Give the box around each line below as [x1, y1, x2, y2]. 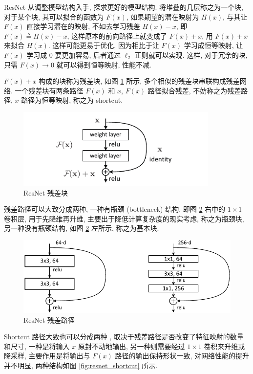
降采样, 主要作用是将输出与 [4, 351, 90, 361]
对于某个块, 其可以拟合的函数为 [4, 11, 104, 22]
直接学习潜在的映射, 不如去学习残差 [26, 21, 140, 31]
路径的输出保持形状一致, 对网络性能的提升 [115, 351, 249, 361]
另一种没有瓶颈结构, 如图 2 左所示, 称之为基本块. [4, 223, 159, 233]
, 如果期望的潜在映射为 [126, 11, 199, 22]
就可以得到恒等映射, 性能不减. [56, 59, 152, 69]
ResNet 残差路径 [23, 315, 75, 325]
